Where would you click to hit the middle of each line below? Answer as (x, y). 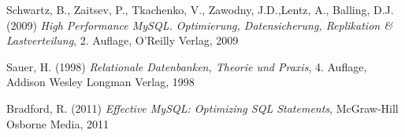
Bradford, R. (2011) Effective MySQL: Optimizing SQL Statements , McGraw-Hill (202, 108)
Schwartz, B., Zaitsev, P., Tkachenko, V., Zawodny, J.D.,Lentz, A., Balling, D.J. (200, 9)
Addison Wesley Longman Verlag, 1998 (100, 82)
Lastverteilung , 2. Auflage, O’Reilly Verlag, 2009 (123, 40)
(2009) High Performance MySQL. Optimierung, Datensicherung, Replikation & (199, 25)
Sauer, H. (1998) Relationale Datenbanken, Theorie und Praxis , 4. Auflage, (187, 66)
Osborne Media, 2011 (58, 123)
